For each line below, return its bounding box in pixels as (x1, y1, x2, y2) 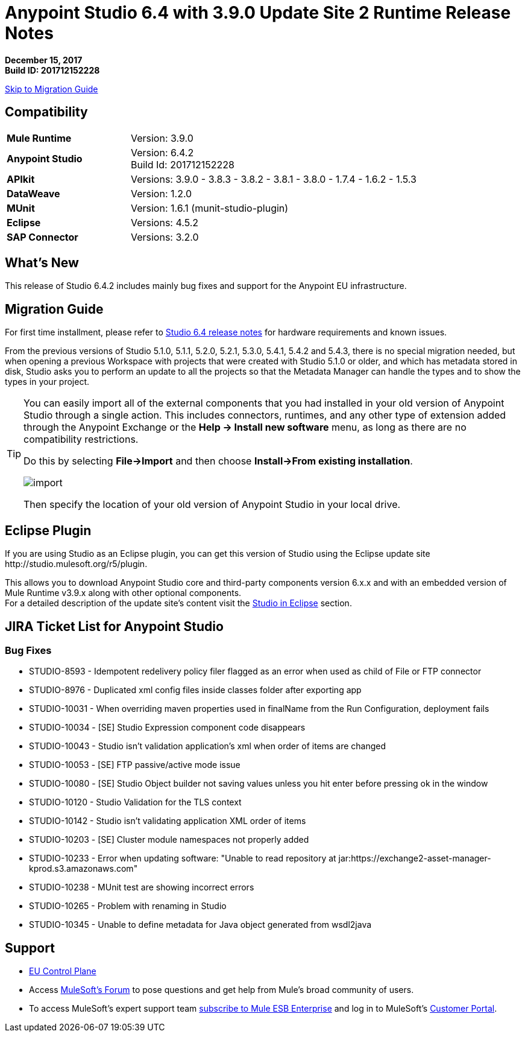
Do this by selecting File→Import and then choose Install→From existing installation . (24, 455, 413, 468)
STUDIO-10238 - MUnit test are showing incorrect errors (29, 882, 254, 893)
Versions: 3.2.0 (130, 230, 199, 243)
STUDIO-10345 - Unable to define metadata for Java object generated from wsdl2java (29, 919, 372, 930)
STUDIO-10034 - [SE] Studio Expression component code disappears (29, 722, 306, 733)
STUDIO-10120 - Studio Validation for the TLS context (29, 797, 242, 808)
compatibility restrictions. (24, 433, 139, 446)
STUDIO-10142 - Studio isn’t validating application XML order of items (29, 816, 306, 826)
